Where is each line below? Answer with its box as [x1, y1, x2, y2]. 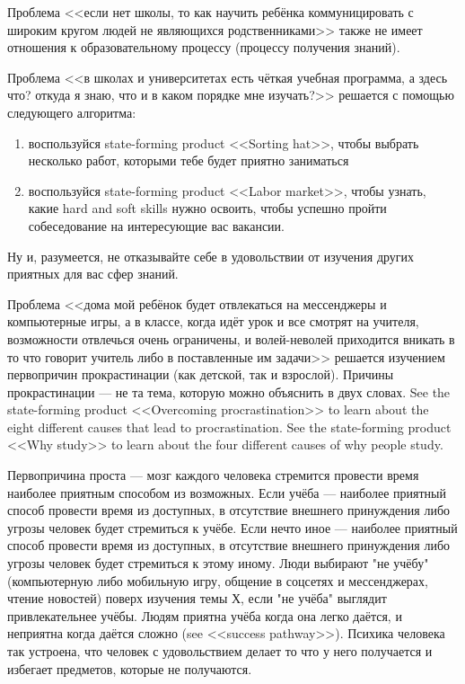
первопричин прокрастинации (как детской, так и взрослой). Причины [7, 365, 394, 384]
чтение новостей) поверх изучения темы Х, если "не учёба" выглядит [7, 589, 387, 608]
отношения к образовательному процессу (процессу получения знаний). [7, 38, 400, 57]
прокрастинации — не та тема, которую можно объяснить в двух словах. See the [7, 382, 451, 401]
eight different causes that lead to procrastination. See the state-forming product [7, 417, 452, 436]
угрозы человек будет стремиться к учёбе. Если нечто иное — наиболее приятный [7, 518, 458, 537]
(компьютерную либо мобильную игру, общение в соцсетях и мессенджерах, [7, 571, 428, 590]
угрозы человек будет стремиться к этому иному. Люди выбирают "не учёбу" [7, 554, 429, 573]
